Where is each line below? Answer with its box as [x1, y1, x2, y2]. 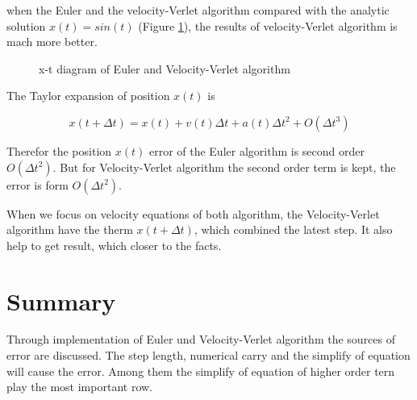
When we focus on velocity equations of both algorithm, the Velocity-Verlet [6, 205, 380, 222]
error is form [6, 176, 69, 193]
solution [6, 17, 46, 34]
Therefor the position [6, 142, 112, 159]
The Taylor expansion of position [6, 87, 170, 104]
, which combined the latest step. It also [194, 221, 393, 238]
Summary [6, 284, 116, 317]
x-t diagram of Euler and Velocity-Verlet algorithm [39, 60, 290, 77]
